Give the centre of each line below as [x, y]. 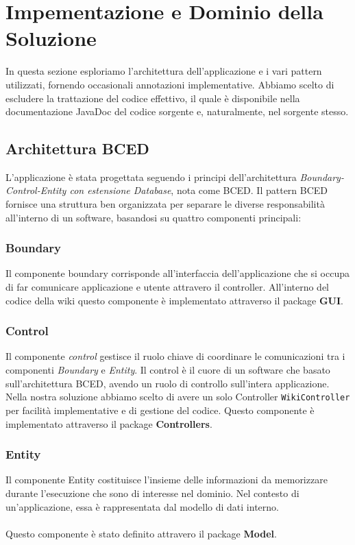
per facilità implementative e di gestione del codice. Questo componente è [160, 410]
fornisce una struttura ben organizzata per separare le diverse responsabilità [165, 204]
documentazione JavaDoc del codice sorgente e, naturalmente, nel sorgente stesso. [177, 111]
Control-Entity [36, 190]
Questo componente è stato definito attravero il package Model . [141, 533]
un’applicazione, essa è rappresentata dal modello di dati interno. [142, 506]
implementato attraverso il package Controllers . [109, 423]
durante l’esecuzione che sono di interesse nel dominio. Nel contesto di [152, 493]
